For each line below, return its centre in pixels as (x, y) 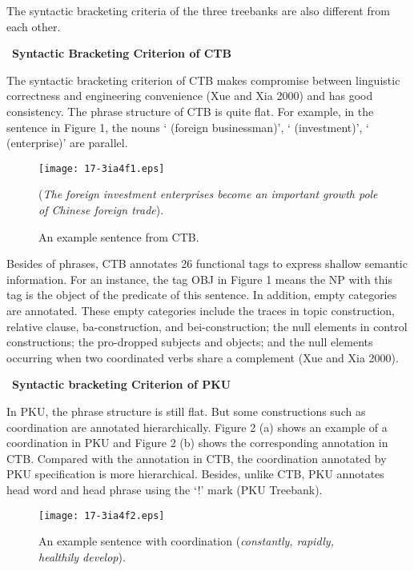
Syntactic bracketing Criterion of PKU (122, 384)
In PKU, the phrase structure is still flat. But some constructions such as (186, 411)
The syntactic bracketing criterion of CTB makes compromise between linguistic (203, 80)
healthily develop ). (82, 556)
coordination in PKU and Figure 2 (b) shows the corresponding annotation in (197, 443)
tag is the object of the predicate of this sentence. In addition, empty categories (202, 295)
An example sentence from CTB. (119, 236)
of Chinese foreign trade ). (101, 210)
